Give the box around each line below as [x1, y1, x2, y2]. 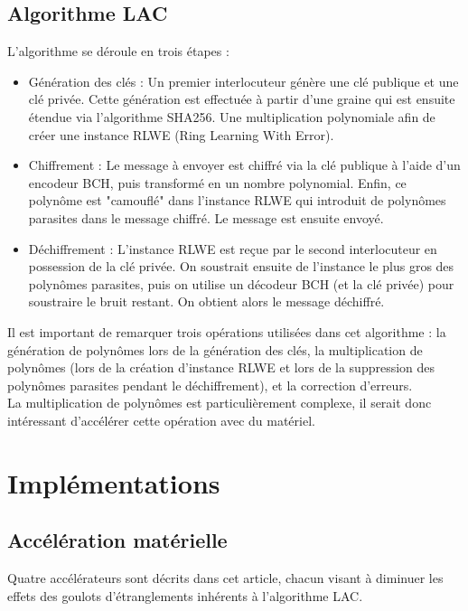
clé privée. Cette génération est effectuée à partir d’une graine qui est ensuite [28, 89, 455, 108]
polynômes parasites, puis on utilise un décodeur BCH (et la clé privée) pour [28, 274, 454, 293]
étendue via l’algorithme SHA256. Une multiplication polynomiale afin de [28, 107, 435, 126]
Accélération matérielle [7, 526, 228, 554]
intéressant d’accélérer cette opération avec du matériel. [7, 410, 315, 429]
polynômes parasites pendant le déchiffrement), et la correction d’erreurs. [7, 375, 413, 394]
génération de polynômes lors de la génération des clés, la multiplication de [7, 340, 423, 359]
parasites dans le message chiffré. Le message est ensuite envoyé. [28, 208, 384, 227]
